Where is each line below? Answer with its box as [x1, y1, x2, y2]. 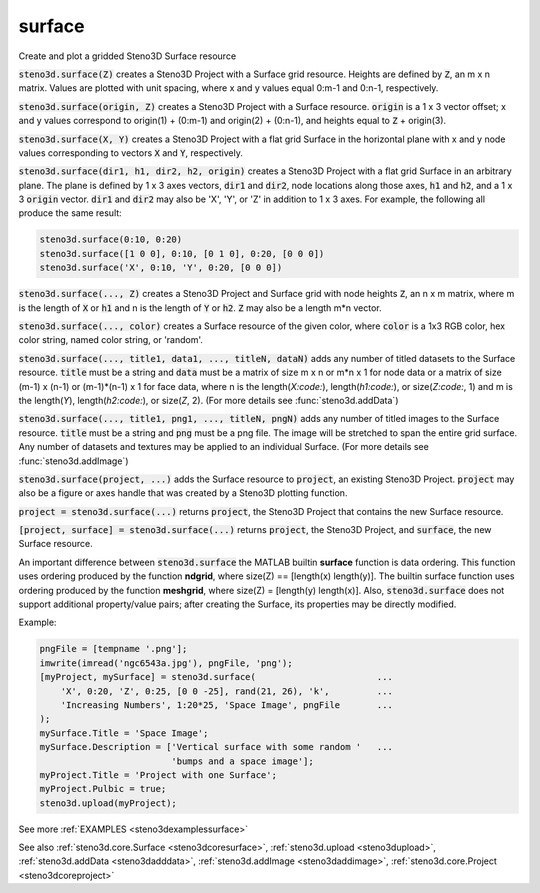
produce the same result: [18, 207, 122, 219]
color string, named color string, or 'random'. [18, 334, 204, 346]
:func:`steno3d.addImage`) [18, 455, 129, 467]
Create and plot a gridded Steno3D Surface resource [18, 50, 237, 62]
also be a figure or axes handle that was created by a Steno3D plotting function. [18, 487, 348, 499]
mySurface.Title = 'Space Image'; [39, 727, 209, 739]
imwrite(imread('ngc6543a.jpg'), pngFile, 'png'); [39, 657, 294, 669]
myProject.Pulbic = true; [39, 783, 167, 795]
